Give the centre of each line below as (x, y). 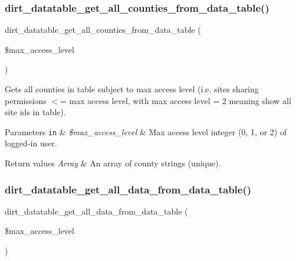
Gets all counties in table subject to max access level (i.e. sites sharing (132, 89)
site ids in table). (35, 112)
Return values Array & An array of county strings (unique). (113, 163)
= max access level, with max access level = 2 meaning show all (175, 100)
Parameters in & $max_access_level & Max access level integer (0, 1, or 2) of (146, 131)
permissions (26, 100)
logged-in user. (31, 143)
